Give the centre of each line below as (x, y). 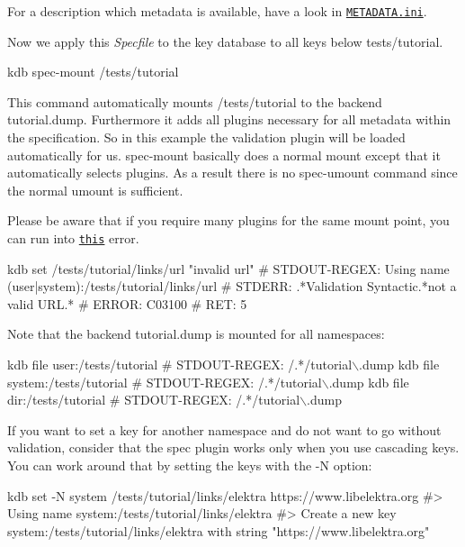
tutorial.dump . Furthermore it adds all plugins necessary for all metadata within (229, 119)
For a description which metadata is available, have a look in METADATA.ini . (217, 11)
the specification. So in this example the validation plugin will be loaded (206, 137)
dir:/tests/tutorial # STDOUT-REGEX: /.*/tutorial (154, 400)
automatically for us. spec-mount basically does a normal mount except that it (224, 155)
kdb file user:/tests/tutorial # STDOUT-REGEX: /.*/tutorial (180, 365)
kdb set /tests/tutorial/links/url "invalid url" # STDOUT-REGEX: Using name (228, 268)
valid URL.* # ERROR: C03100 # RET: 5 (127, 303)
